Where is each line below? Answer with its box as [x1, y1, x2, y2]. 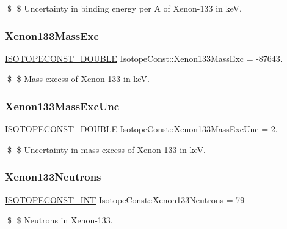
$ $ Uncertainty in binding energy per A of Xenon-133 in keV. [7, 2, 242, 14]
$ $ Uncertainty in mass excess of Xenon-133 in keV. [7, 143, 206, 156]
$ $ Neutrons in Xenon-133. [7, 214, 113, 227]
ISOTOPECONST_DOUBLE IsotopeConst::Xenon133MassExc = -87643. [5, 51, 283, 64]
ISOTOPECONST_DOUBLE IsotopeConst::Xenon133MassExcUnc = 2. [5, 122, 278, 135]
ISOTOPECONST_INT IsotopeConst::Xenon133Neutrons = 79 [5, 193, 245, 206]
